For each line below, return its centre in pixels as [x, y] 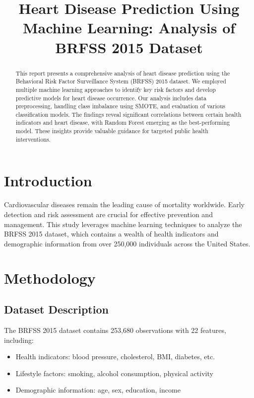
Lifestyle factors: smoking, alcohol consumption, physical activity [114, 373]
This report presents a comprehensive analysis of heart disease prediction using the [123, 73]
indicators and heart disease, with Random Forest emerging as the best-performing [123, 122]
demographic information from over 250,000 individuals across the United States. [127, 243]
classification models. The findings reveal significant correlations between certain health [128, 114]
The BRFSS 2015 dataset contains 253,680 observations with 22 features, [115, 330]
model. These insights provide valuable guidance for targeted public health [112, 131]
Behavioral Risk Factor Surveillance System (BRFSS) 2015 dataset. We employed [121, 81]
